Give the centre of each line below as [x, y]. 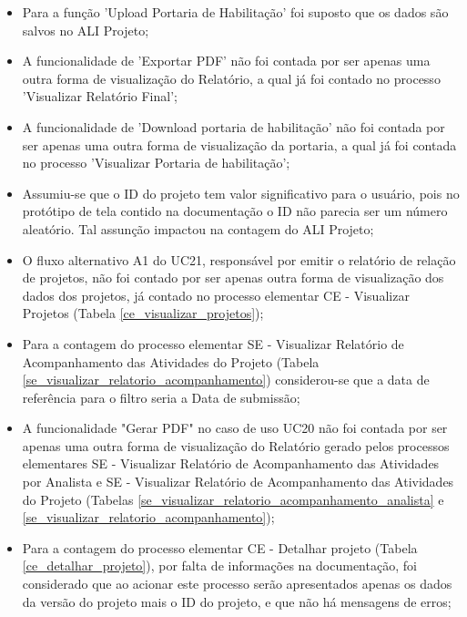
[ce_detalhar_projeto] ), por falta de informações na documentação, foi [219, 566]
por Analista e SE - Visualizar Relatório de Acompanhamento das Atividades [238, 482]
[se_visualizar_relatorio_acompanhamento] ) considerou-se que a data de [226, 380]
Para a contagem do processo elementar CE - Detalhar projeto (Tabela [220, 547]
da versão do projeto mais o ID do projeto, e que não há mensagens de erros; [237, 601]
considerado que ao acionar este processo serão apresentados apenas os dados [237, 584]
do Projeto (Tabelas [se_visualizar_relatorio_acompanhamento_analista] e [233, 499]
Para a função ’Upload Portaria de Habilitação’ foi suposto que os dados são [235, 12]
